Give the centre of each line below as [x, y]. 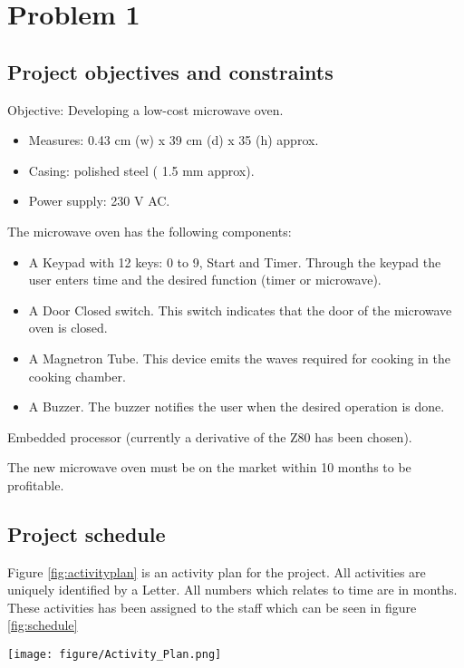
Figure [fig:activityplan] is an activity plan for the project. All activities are [217, 571]
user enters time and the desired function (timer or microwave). [205, 280]
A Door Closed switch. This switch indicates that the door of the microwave [240, 310]
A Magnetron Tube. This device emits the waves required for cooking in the [239, 358]
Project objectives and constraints [170, 71]
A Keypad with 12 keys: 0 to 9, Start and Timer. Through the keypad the [235, 261]
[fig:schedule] [43, 625]
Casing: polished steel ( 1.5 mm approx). [141, 170]
